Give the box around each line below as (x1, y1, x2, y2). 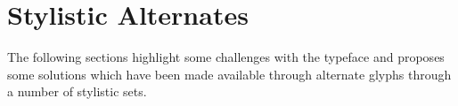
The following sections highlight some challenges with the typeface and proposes (7, 48, 445, 66)
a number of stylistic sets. (7, 82, 147, 101)
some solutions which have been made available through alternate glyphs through (7, 64, 452, 83)
